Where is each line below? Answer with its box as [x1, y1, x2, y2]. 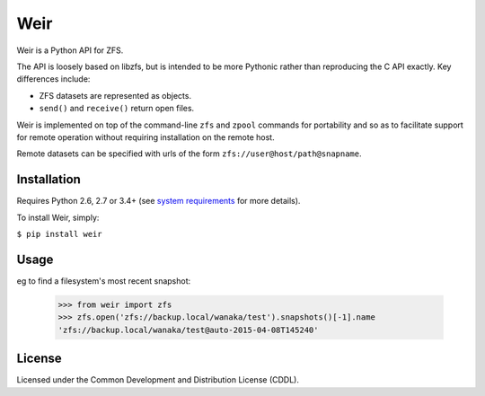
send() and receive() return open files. [39, 103, 195, 114]
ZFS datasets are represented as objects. [39, 90, 192, 101]
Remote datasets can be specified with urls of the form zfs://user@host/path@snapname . [16, 148, 363, 159]
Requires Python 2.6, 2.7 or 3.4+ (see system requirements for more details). [16, 196, 301, 207]
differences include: [16, 74, 91, 84]
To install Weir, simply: [16, 212, 100, 223]
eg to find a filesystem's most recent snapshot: [16, 275, 191, 286]
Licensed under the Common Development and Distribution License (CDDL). [16, 374, 300, 385]
